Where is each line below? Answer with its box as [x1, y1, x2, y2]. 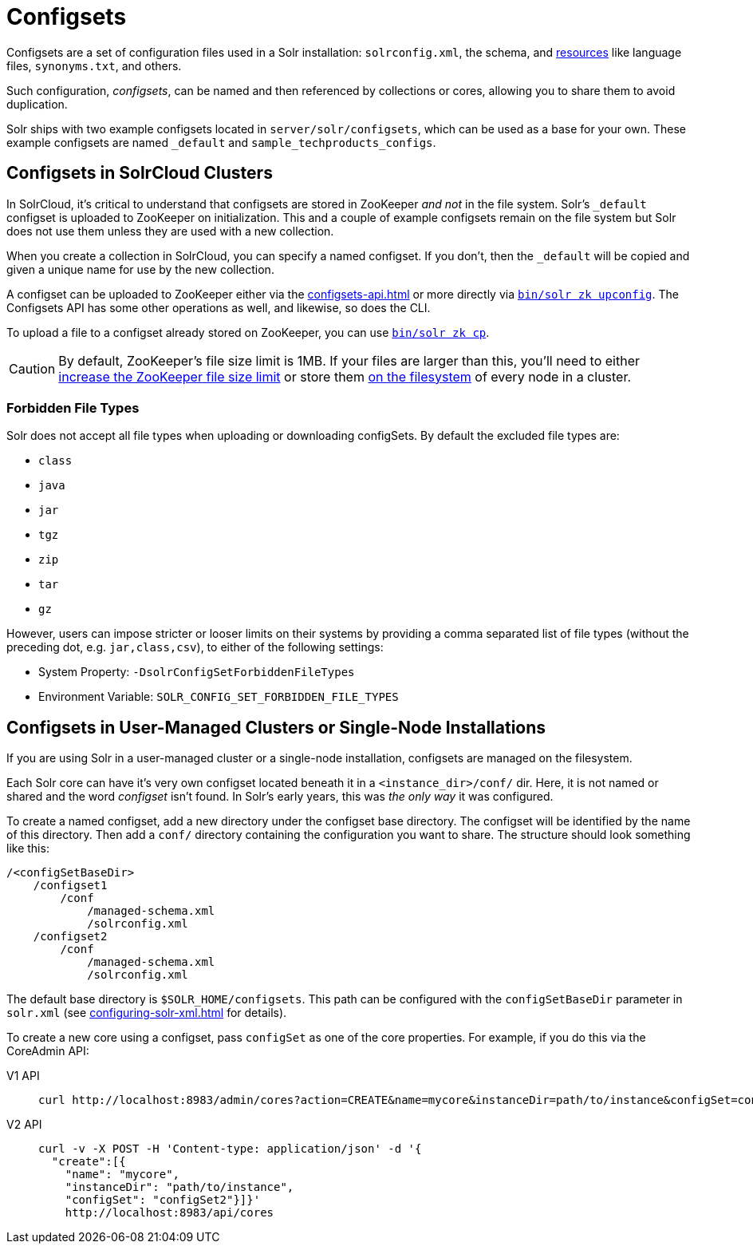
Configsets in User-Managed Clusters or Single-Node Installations [6, 717, 546, 738]
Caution [9, 360, 56, 377]
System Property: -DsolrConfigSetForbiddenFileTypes [38, 665, 355, 679]
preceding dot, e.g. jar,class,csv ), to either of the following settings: [6, 640, 384, 655]
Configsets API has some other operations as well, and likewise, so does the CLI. [6, 300, 431, 314]
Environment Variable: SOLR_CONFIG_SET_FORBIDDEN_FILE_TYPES [38, 690, 399, 704]
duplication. [6, 97, 68, 111]
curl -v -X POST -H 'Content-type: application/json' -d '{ [38, 1142, 422, 1156]
